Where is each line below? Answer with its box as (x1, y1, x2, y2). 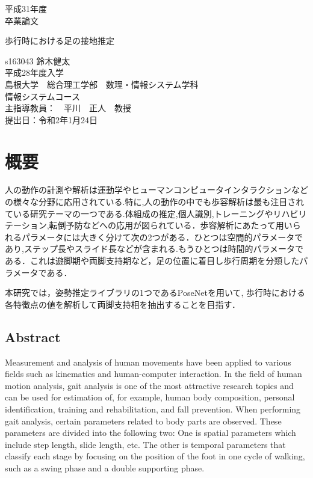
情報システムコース (5, 90, 80, 102)
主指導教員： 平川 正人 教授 (5, 102, 131, 114)
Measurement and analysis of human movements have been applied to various (5, 355, 291, 368)
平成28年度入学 (5, 66, 64, 79)
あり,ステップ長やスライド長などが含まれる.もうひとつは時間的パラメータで (5, 242, 303, 255)
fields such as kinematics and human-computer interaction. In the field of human (5, 367, 302, 380)
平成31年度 (5, 2, 47, 14)
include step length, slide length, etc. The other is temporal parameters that (5, 438, 286, 450)
